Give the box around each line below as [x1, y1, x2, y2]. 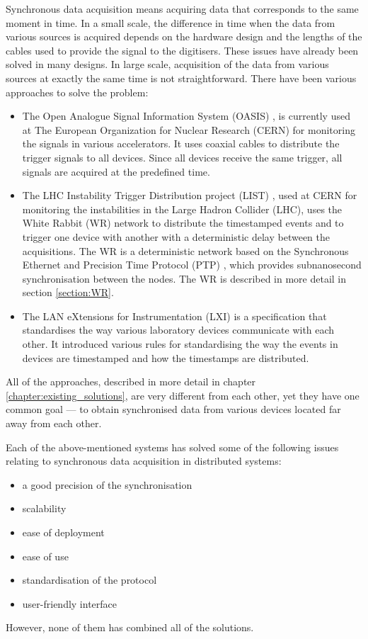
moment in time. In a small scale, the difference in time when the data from [6, 15, 335, 30]
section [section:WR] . [22, 285, 114, 300]
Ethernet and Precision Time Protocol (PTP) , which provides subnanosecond [22, 257, 362, 272]
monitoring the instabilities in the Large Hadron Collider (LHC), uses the [22, 201, 343, 216]
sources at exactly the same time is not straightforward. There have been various [6, 70, 357, 85]
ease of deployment [22, 525, 105, 539]
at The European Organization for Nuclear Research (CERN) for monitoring [22, 122, 355, 137]
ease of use [22, 548, 69, 563]
